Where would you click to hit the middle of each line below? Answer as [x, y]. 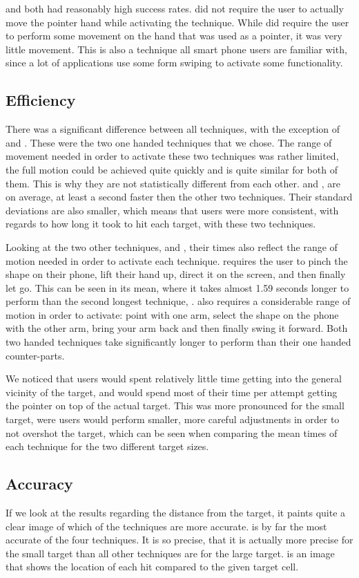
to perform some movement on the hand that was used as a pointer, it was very [174, 36]
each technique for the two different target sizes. [107, 446]
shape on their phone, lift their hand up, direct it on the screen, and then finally [176, 274]
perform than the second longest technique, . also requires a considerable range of [178, 301]
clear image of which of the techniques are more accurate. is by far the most [166, 526]
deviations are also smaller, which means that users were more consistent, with [172, 210]
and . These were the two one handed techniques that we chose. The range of [169, 142]
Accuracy [39, 484]
